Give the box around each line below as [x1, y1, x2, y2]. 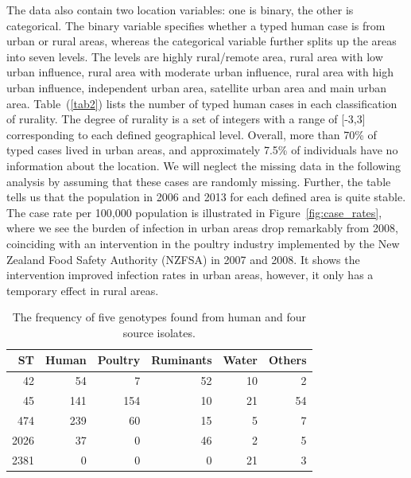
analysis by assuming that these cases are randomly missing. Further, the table [6, 173, 391, 189]
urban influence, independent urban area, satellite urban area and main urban [6, 79, 386, 95]
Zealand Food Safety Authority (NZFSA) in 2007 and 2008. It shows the [6, 251, 360, 267]
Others [268, 352, 307, 368]
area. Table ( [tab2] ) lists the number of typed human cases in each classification [6, 95, 397, 111]
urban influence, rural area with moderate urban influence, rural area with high [6, 64, 394, 80]
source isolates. [122, 324, 196, 340]
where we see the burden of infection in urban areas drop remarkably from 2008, [6, 220, 398, 236]
